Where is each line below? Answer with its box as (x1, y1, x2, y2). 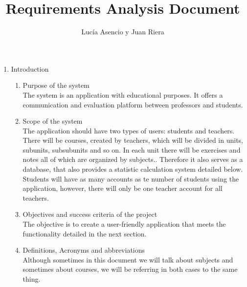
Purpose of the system (22, 80, 90, 90)
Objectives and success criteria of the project (22, 209, 157, 219)
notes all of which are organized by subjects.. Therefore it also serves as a (22, 154, 243, 164)
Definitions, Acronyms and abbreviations (22, 245, 145, 255)
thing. (22, 274, 41, 284)
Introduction (11, 63, 49, 74)
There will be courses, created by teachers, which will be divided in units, (22, 135, 243, 145)
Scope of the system (22, 116, 83, 126)
